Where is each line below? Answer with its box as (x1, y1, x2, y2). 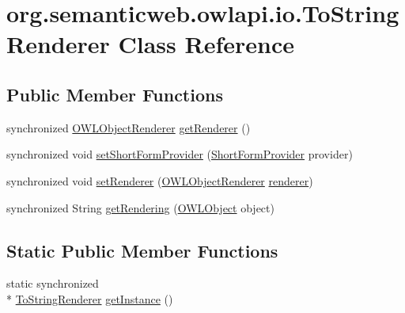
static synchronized (6, 275, 99, 292)
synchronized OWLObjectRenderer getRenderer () (6, 119, 251, 136)
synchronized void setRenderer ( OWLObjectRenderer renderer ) (6, 172, 313, 189)
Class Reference (118, 28, 294, 60)
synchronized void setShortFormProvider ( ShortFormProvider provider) (6, 146, 353, 162)
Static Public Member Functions (6, 238, 278, 262)
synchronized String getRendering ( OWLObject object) (6, 199, 274, 216)
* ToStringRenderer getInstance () (6, 290, 173, 307)
